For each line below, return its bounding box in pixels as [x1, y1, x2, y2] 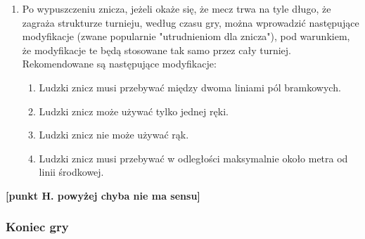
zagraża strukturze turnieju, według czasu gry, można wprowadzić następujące [22, 15, 359, 30]
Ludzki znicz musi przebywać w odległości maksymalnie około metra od [39, 150, 348, 165]
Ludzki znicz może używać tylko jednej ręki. [39, 103, 229, 118]
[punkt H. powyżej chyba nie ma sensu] [6, 188, 200, 202]
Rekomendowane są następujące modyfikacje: [22, 56, 217, 71]
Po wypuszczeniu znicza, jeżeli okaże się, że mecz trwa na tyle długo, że [22, 1, 331, 15]
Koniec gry [6, 218, 69, 235]
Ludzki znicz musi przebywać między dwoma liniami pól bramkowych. [39, 79, 341, 94]
